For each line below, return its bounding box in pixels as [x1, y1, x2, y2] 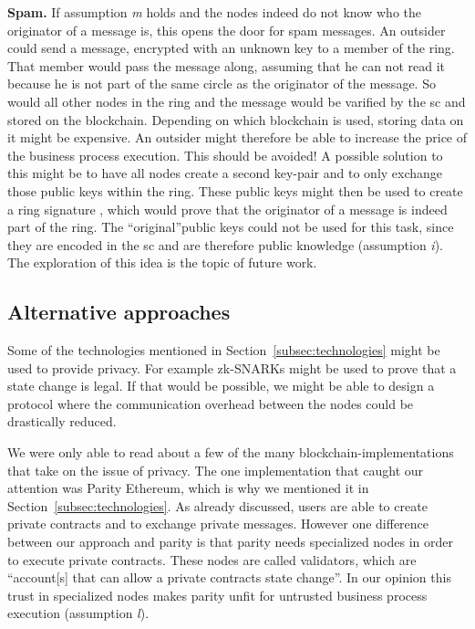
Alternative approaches [7, 298, 231, 326]
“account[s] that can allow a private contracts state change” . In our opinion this [7, 568, 451, 587]
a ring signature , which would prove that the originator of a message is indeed [7, 199, 448, 218]
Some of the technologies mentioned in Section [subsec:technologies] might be [7, 341, 440, 360]
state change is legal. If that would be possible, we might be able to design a [7, 376, 435, 395]
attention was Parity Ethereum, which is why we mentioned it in [7, 478, 369, 498]
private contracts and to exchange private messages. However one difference [7, 514, 429, 533]
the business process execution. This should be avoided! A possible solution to [7, 145, 443, 164]
